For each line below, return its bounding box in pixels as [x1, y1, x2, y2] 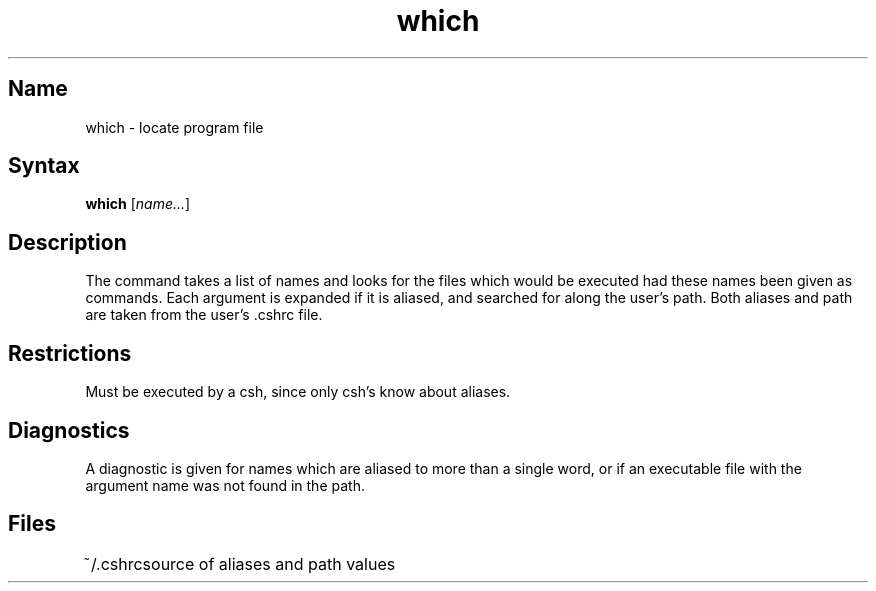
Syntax [8, 153, 80, 179]
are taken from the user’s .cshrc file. [85, 306, 323, 324]
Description [8, 229, 127, 255]
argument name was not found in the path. [85, 476, 365, 494]
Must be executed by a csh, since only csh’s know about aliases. [85, 383, 511, 401]
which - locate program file [85, 118, 264, 136]
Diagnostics [8, 417, 130, 443]
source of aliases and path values [142, 553, 396, 574]
